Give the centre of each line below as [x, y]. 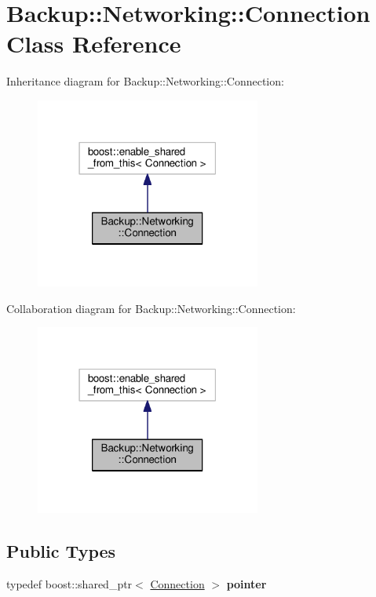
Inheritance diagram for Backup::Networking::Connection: [145, 81]
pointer [246, 584]
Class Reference [94, 44]
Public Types [61, 551]
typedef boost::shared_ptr [69, 584]
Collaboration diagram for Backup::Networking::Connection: [151, 308]
